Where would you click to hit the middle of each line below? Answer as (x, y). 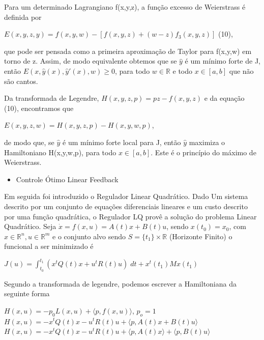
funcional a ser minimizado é (49, 246)
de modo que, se (29, 142)
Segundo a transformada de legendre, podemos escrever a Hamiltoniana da (120, 283)
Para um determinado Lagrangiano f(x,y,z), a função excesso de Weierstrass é (125, 7)
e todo (183, 70)
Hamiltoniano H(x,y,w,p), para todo (60, 152)
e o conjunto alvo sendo (89, 236)
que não (241, 70)
